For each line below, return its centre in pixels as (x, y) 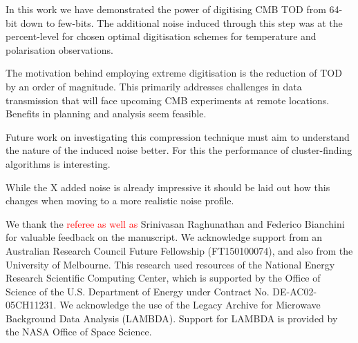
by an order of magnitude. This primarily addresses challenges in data (154, 86)
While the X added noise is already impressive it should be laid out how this (168, 187)
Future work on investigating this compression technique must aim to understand (178, 136)
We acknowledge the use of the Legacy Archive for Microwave (190, 305)
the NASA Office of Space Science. (79, 332)
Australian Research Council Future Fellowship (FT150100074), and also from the (179, 250)
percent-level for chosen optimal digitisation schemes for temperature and (161, 36)
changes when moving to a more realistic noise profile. (120, 200)
